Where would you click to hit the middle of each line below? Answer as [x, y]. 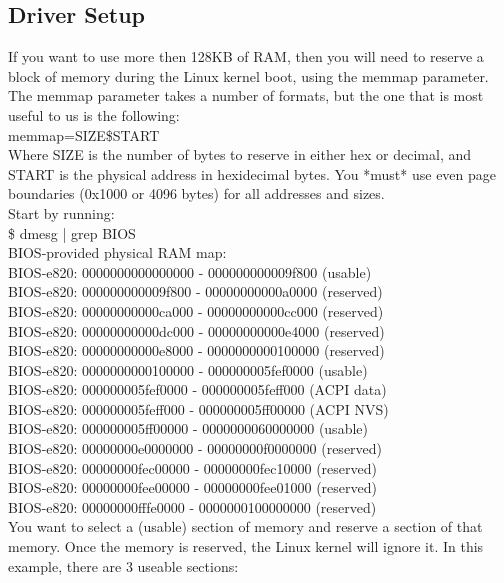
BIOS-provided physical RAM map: [117, 252]
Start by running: [61, 212]
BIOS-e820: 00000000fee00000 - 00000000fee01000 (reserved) [192, 487]
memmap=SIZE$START [84, 134]
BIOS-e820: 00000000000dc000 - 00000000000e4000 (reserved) [196, 330]
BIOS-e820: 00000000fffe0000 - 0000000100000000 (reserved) [192, 506]
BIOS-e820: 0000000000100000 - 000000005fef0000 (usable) [188, 369]
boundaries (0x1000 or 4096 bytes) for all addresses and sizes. [196, 193]
